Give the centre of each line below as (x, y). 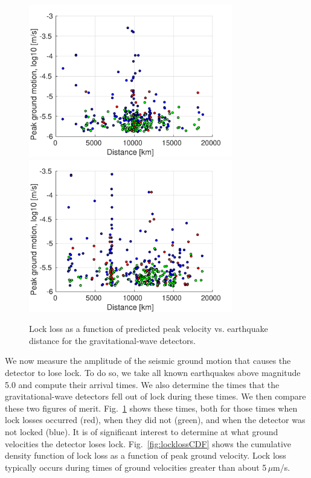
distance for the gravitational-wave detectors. (112, 340)
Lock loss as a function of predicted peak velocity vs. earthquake (149, 329)
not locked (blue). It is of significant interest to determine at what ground (142, 431)
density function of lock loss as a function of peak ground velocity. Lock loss (146, 455)
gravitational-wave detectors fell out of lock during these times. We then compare (155, 396)
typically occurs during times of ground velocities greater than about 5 (136, 467)
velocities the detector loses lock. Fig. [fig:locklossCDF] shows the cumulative (148, 443)
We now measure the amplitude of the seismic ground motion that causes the (148, 361)
